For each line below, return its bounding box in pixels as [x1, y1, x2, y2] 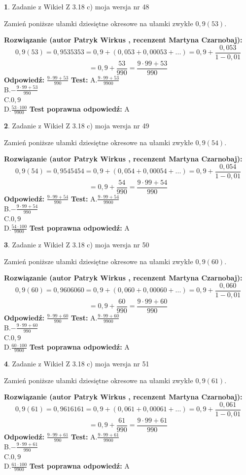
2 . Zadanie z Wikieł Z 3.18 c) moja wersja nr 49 [4, 120, 149, 130]
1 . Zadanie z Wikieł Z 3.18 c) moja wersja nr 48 [4, 1, 149, 11]
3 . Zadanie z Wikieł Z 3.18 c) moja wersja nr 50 [4, 239, 149, 249]
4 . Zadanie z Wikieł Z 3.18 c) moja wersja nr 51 [4, 358, 149, 368]
